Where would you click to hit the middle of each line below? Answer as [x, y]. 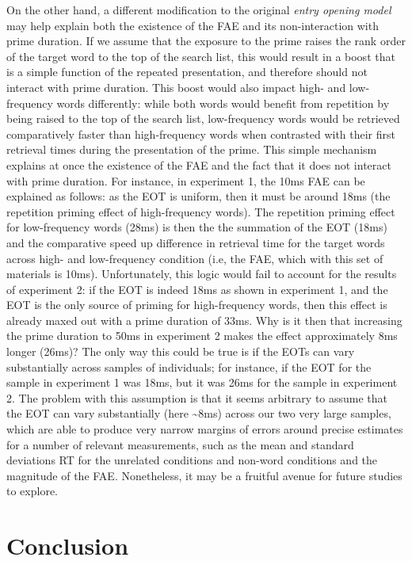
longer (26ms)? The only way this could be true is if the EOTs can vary [181, 351]
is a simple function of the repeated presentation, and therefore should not [187, 72]
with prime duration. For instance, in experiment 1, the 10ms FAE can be [186, 180]
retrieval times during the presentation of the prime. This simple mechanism [192, 149]
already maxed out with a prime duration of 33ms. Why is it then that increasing [204, 320]
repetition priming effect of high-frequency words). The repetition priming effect [201, 211]
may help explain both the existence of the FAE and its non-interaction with [193, 25]
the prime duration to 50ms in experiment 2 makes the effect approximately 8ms [202, 336]
